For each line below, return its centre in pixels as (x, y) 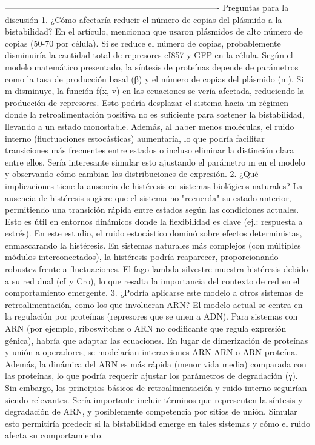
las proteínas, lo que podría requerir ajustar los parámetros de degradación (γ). (151, 376)
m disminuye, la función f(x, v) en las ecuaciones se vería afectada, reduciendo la (155, 91)
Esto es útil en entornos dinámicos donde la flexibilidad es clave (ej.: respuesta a (154, 221)
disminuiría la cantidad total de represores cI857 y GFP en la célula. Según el (149, 55)
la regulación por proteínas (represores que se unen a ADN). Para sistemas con (151, 316)
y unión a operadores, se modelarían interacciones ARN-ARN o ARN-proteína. (151, 352)
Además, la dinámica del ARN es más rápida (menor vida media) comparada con (156, 363)
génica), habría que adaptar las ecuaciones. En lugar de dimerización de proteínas (157, 340)
